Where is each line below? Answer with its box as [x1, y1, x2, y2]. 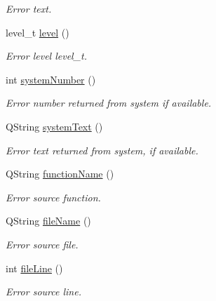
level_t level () [6, 25, 69, 39]
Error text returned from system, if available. [6, 142, 198, 157]
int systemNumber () [6, 72, 96, 86]
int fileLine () [6, 260, 63, 275]
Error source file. [6, 236, 79, 251]
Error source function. [6, 189, 101, 204]
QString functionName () [6, 166, 114, 181]
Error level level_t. [6, 48, 88, 63]
